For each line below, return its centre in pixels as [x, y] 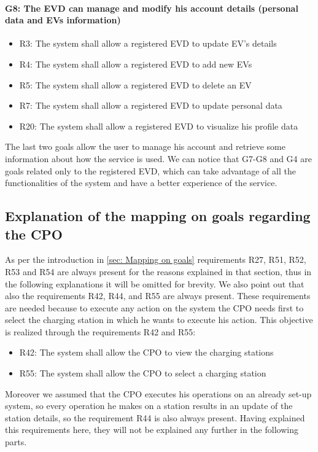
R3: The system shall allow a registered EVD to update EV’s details [148, 43]
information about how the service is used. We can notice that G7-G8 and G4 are [158, 158]
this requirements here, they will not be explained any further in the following [152, 430]
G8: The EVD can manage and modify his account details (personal [152, 8]
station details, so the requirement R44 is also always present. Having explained [155, 417]
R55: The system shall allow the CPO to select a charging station [143, 373]
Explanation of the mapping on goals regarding [158, 216]
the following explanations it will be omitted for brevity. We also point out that [155, 283]
